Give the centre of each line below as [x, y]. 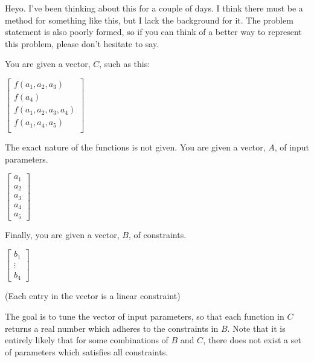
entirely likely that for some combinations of [87, 340]
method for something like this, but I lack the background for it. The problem [149, 20]
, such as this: [125, 64]
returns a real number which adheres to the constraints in [112, 328]
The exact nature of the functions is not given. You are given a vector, [135, 147]
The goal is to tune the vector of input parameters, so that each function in [145, 316]
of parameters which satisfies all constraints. [87, 351]
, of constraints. [157, 234]
